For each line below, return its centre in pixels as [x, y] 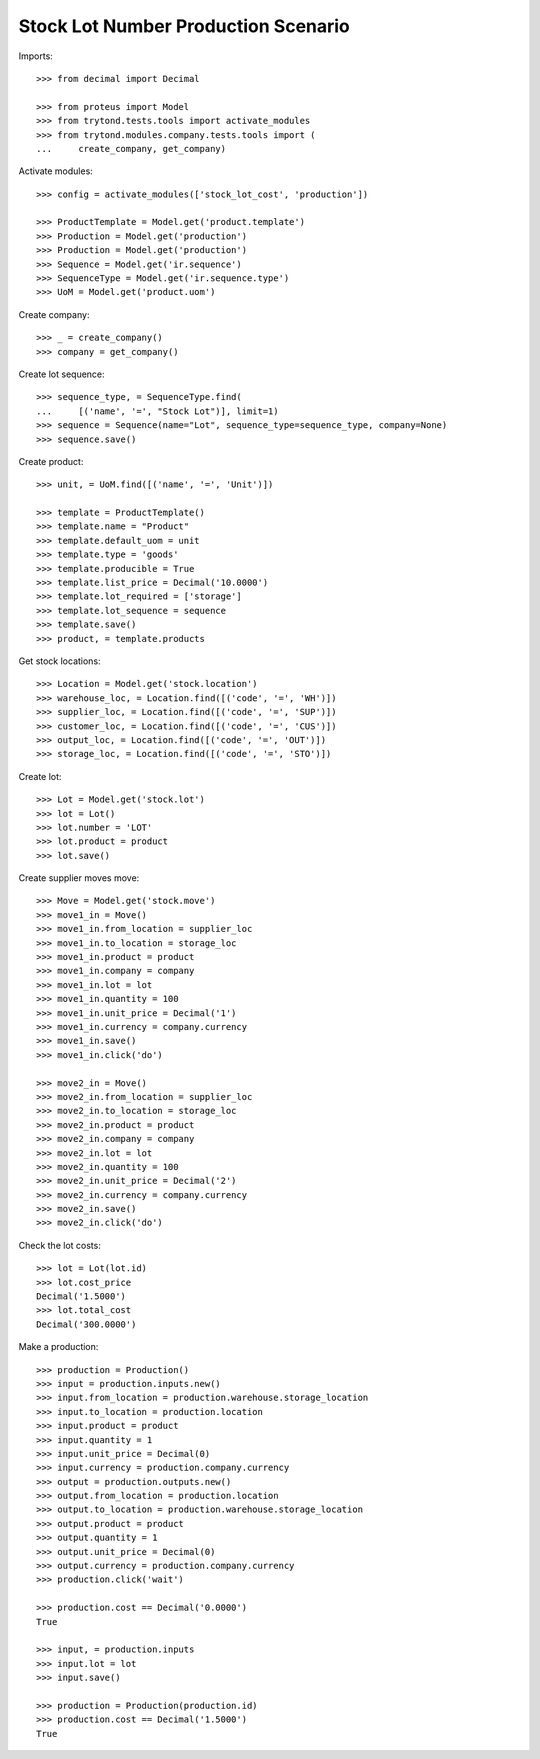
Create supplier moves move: [79, 878]
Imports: [36, 56]
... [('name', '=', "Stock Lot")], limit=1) [157, 411]
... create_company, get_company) [131, 148]
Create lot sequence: [61, 374]
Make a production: [58, 1347]
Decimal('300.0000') [86, 1324]
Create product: [51, 461]
